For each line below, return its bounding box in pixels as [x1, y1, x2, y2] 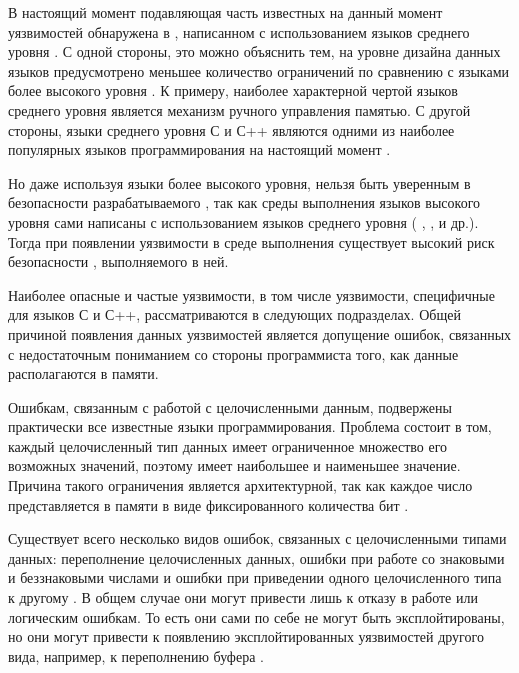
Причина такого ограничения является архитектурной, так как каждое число [8, 475, 473, 496]
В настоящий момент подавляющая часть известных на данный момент [8, 2, 443, 22]
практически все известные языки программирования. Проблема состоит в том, [8, 416, 492, 437]
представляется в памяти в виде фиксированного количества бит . [8, 494, 409, 515]
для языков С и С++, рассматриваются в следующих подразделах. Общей [8, 304, 461, 325]
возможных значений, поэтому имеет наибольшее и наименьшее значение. [8, 455, 461, 476]
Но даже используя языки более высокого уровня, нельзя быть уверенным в [8, 172, 471, 193]
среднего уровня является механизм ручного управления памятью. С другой [8, 99, 471, 120]
